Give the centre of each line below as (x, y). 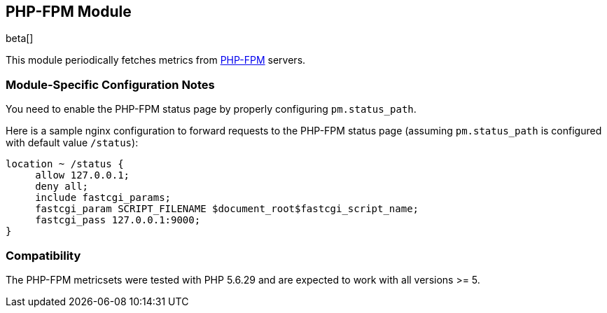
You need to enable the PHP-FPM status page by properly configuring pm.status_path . (211, 109)
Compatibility (43, 255)
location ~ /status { (65, 164)
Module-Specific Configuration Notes (110, 84)
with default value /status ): (72, 143)
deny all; (62, 187)
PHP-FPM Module (69, 12)
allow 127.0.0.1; (83, 175)
